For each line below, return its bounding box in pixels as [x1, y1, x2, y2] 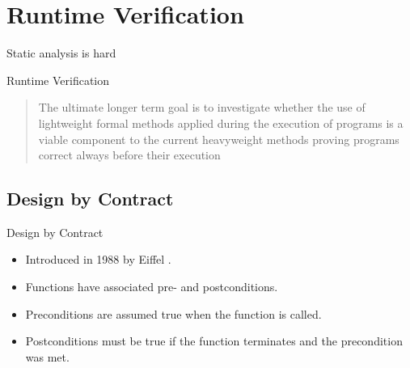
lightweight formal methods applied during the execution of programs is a [38, 114, 404, 131]
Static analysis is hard [6, 44, 116, 61]
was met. [25, 348, 70, 365]
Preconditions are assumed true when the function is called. [25, 305, 322, 322]
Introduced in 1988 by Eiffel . [25, 251, 171, 268]
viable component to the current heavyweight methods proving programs [38, 130, 399, 147]
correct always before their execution [38, 146, 221, 163]
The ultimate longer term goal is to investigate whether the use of [38, 99, 366, 116]
